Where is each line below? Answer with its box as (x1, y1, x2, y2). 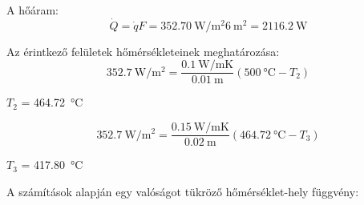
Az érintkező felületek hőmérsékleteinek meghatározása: (6, 42, 280, 59)
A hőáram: (6, 2, 59, 18)
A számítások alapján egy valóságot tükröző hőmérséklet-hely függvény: (6, 183, 359, 199)
